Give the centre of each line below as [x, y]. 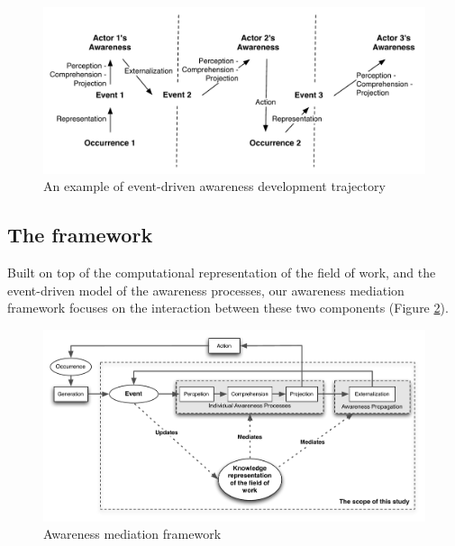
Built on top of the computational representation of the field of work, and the [222, 273]
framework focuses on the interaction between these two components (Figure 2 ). [228, 308]
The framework [80, 235]
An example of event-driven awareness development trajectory [214, 186]
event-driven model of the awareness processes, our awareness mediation [206, 290]
